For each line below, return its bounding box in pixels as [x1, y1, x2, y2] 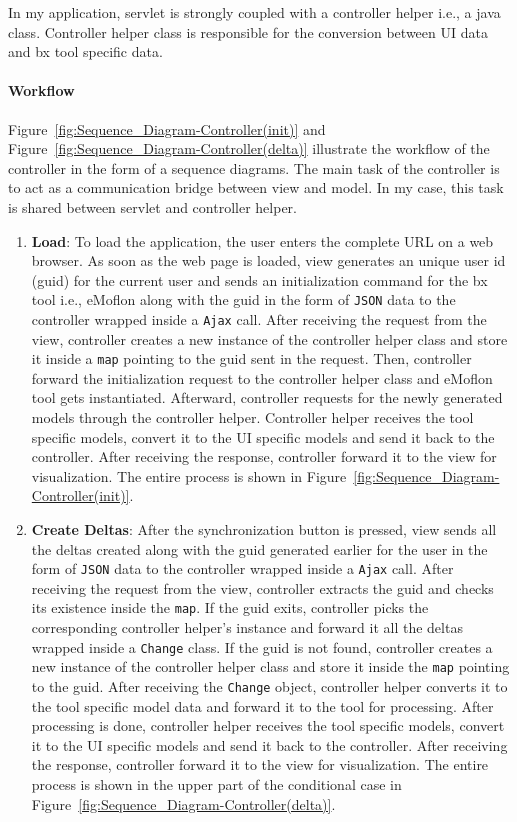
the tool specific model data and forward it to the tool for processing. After [31, 695, 494, 716]
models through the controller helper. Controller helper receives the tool [31, 407, 474, 428]
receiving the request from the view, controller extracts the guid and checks [31, 577, 494, 598]
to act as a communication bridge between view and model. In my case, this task [8, 177, 504, 198]
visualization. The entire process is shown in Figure [31, 465, 347, 486]
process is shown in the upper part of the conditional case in [31, 774, 402, 795]
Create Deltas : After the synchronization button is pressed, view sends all [31, 519, 497, 540]
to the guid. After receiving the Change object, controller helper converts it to [31, 676, 508, 697]
